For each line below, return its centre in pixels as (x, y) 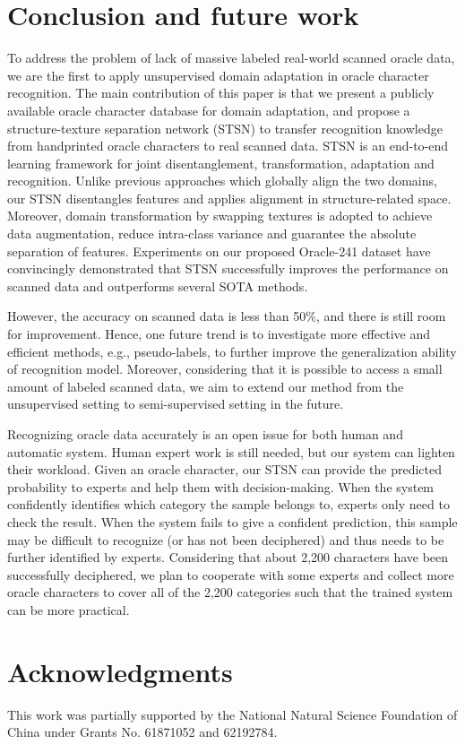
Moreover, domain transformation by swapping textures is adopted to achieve (220, 216)
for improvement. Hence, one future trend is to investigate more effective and (219, 334)
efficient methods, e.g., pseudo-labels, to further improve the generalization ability (232, 351)
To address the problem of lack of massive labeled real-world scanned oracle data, (231, 58)
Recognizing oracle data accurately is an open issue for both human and (205, 434)
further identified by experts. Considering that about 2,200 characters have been (228, 557)
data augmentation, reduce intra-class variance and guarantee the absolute (212, 234)
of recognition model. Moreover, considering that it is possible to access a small (225, 369)
